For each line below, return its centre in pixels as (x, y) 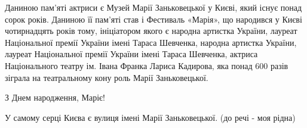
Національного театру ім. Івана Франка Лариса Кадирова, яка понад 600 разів (147, 65)
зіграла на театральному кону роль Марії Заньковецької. (107, 77)
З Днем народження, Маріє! (55, 97)
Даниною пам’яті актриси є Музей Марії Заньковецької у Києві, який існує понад (153, 7)
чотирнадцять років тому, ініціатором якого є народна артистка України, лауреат (151, 31)
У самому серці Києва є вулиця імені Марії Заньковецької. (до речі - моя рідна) (150, 117)
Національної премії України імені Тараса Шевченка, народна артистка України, (151, 42)
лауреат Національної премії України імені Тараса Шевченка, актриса (131, 54)
